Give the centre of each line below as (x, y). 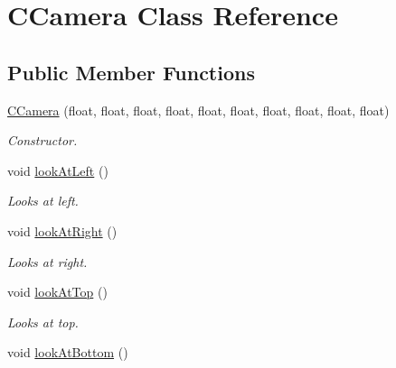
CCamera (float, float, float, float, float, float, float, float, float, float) (198, 110)
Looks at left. (43, 201)
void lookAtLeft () (58, 170)
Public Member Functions (131, 72)
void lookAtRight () (62, 230)
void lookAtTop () (57, 292)
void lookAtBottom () (68, 352)
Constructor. (42, 140)
